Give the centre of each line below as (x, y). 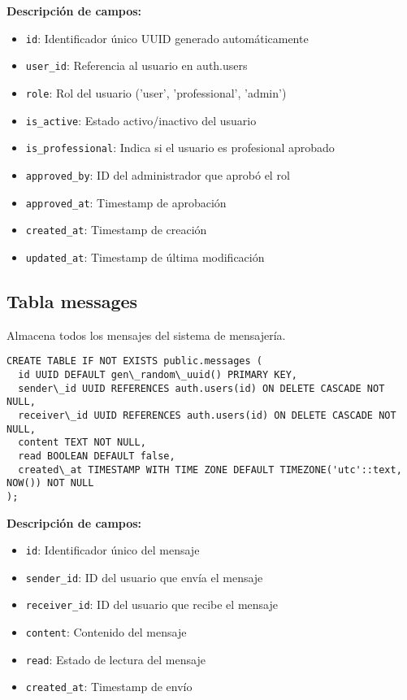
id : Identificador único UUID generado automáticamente (167, 38)
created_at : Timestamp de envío (109, 687)
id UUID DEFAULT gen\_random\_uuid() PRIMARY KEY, (158, 374)
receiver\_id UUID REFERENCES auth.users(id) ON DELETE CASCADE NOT (207, 415)
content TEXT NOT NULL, (82, 443)
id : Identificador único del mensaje (113, 550)
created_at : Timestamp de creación (116, 230)
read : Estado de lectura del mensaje (115, 659)
